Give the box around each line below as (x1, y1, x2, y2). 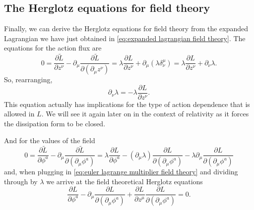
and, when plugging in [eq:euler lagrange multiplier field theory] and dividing (4, 166, 238, 177)
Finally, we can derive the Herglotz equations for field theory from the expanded (4, 23, 249, 34)
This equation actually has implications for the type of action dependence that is (4, 99, 250, 109)
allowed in (4, 108, 35, 119)
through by (4, 176, 38, 186)
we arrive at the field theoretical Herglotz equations (46, 176, 203, 186)
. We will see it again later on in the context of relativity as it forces (41, 108, 249, 119)
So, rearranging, (4, 74, 53, 85)
